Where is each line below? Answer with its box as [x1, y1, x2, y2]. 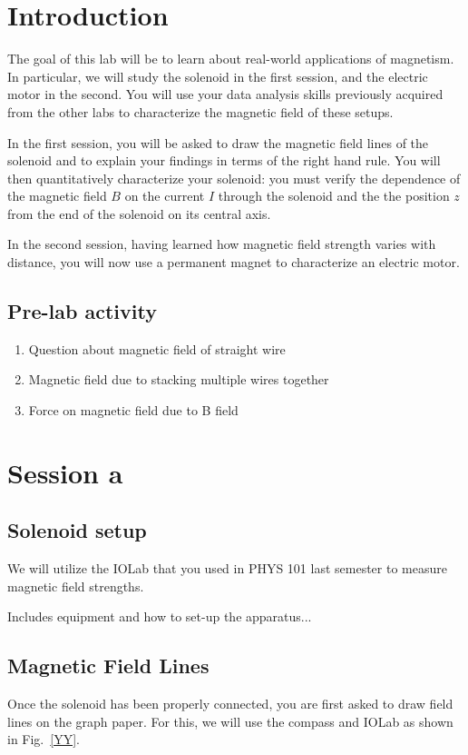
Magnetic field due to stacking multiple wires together [28, 370, 329, 389]
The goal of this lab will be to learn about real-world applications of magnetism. [7, 49, 454, 68]
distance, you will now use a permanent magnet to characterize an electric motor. [7, 253, 460, 272]
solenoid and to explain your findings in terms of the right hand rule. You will [7, 151, 441, 170]
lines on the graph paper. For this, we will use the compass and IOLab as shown [7, 711, 453, 730]
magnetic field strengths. [7, 576, 144, 595]
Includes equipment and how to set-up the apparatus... [7, 607, 312, 626]
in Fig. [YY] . [7, 730, 80, 749]
